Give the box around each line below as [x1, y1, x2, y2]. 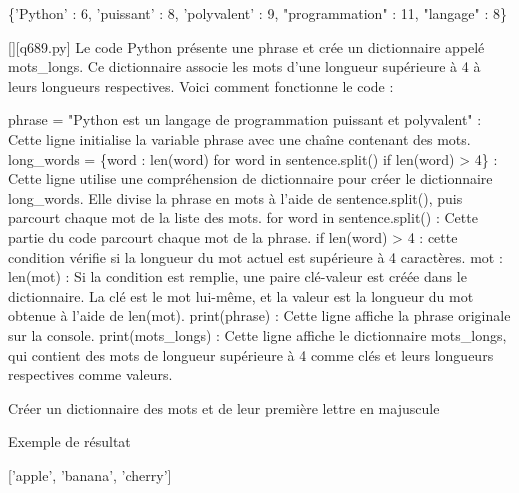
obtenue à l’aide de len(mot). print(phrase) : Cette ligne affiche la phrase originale [8, 305, 511, 326]
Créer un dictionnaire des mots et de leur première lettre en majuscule [8, 397, 440, 418]
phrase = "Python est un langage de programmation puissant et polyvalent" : [8, 109, 482, 130]
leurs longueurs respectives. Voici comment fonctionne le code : [8, 75, 394, 96]
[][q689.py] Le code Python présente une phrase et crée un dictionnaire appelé [8, 36, 485, 57]
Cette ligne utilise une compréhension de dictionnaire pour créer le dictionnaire [8, 168, 493, 189]
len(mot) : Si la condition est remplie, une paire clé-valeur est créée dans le [8, 266, 467, 287]
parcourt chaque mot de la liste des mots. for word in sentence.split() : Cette [8, 207, 478, 228]
